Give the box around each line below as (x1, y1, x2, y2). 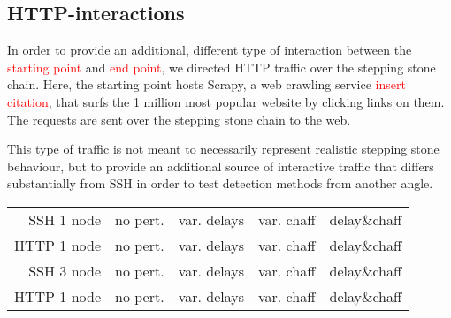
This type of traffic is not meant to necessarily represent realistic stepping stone (7, 140, 440, 158)
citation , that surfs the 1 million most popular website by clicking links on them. (7, 92, 445, 110)
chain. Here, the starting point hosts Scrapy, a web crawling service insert (7, 75, 406, 94)
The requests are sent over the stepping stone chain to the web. (7, 110, 351, 128)
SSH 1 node (28, 208, 102, 230)
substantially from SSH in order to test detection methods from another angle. (7, 174, 433, 193)
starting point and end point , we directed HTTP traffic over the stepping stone (7, 57, 436, 76)
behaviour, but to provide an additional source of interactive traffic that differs (7, 156, 434, 175)
